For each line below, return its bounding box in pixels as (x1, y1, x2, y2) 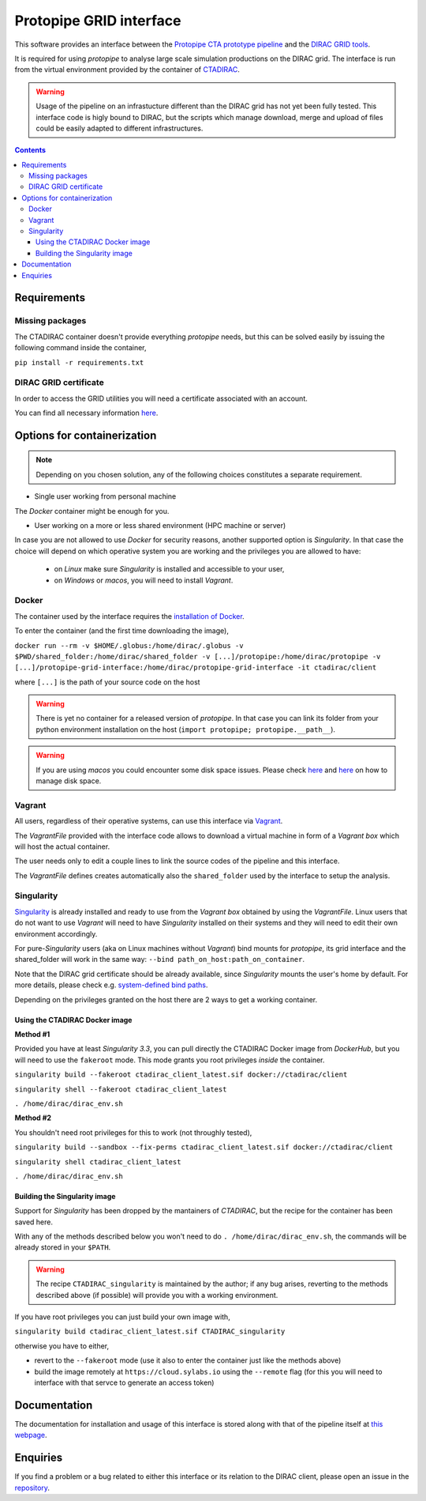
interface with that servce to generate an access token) (34, 1378, 215, 1387)
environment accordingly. (14, 929, 98, 938)
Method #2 (14, 1113, 51, 1122)
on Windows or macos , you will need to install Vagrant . (54, 575, 234, 585)
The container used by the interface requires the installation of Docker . (14, 611, 245, 620)
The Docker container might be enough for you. (14, 506, 170, 515)
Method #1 (14, 1029, 50, 1039)
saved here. (14, 1217, 53, 1227)
